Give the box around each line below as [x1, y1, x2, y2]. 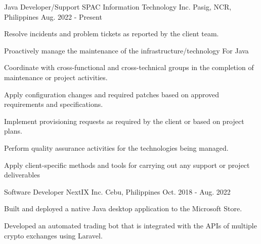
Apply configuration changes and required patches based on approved [4, 89, 220, 99]
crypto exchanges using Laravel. [4, 230, 103, 240]
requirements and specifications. [4, 99, 103, 109]
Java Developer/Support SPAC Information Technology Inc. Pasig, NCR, [4, 2, 232, 12]
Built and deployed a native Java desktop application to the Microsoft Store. [4, 203, 242, 214]
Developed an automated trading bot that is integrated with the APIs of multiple [4, 220, 257, 230]
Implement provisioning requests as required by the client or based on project [4, 115, 244, 126]
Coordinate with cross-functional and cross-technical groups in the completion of [4, 62, 254, 73]
